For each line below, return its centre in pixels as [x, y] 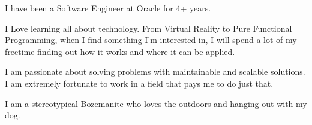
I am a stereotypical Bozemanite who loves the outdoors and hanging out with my [156, 103]
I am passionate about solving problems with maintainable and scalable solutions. [155, 71]
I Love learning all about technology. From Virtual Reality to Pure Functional [148, 28]
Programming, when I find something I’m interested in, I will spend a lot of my [151, 40]
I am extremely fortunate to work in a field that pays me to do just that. [139, 83]
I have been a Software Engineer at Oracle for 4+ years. [108, 8]
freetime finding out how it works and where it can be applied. [120, 51]
